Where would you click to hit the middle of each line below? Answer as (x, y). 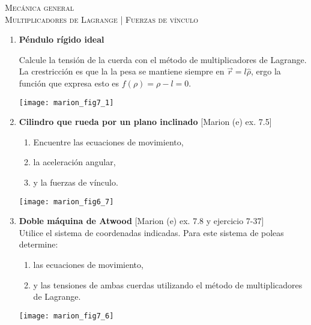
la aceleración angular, (74, 162)
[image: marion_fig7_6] (66, 316)
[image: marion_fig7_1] (66, 102)
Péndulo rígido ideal (62, 39)
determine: (38, 244)
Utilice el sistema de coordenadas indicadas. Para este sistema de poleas (151, 232)
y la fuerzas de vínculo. (76, 182)
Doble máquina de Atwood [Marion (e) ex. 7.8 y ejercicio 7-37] (141, 221)
